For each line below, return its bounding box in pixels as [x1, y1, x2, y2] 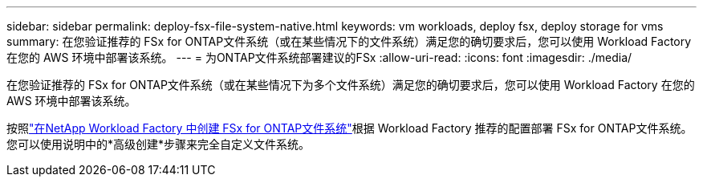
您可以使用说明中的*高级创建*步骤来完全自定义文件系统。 [6, 137, 311, 151]
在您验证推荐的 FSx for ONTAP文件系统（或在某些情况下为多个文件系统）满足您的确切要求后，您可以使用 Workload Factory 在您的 [6, 78, 695, 91]
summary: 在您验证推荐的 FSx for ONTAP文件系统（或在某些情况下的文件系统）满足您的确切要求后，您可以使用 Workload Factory [6, 35, 692, 48]
